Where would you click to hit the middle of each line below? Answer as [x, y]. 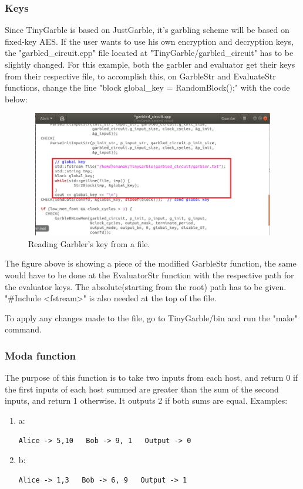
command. [23, 329]
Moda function [41, 355]
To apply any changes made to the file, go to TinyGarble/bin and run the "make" [151, 317]
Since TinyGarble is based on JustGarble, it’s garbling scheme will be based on [147, 30]
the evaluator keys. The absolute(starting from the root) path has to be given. [146, 286]
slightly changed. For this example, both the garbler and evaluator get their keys [150, 64]
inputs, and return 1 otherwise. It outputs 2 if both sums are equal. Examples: [146, 400]
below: [16, 99]
